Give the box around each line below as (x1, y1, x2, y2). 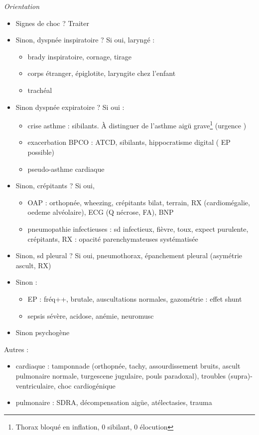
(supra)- (228, 370, 253, 381)
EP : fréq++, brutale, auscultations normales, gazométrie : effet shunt (27, 293, 242, 304)
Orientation (4, 1, 40, 11)
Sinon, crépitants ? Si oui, (15, 180, 95, 191)
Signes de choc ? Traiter (15, 17, 89, 28)
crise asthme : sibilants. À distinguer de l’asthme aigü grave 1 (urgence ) (27, 119, 247, 130)
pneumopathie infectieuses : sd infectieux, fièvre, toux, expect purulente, (27, 223, 249, 234)
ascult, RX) (15, 260, 51, 270)
